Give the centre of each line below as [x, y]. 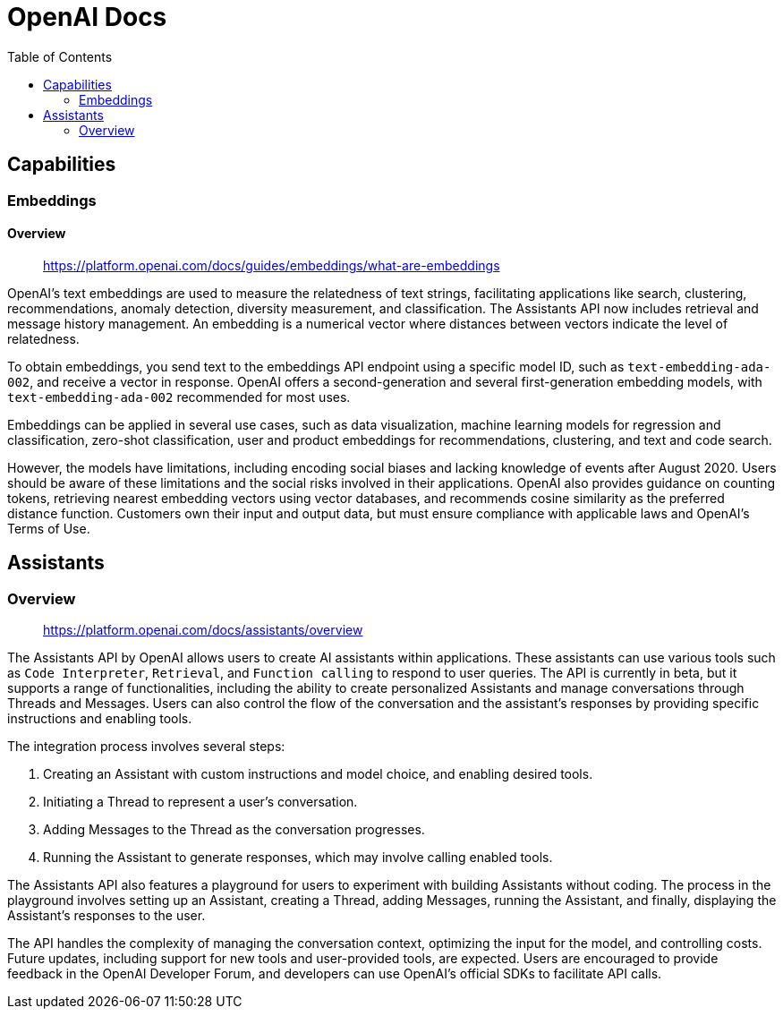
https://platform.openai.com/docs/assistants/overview [203, 630]
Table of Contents [60, 56]
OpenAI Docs [87, 17]
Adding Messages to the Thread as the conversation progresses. [234, 830]
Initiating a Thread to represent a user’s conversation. [200, 802]
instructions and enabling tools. [100, 719]
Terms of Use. [49, 528]
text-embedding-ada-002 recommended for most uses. [179, 397]
